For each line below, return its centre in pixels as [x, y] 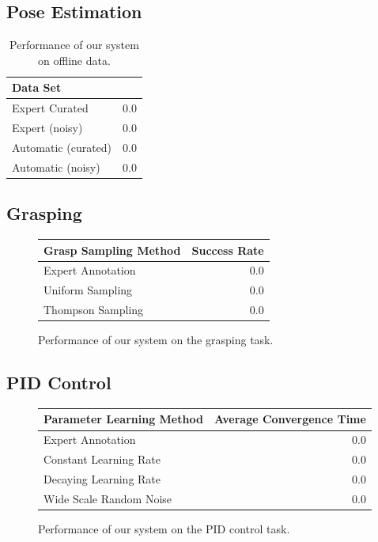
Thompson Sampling [94, 310]
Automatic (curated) [62, 147]
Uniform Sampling [88, 290]
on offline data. [74, 60]
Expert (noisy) [47, 128]
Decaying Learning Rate [102, 479]
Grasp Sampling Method [112, 250]
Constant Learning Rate [102, 459]
